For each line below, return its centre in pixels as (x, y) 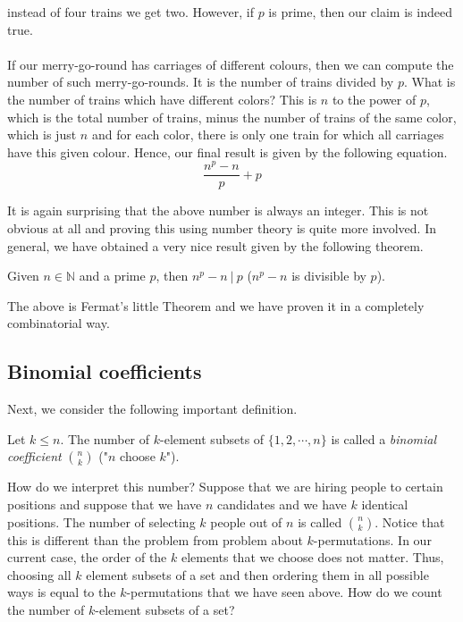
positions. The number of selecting (101, 521)
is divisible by (329, 276)
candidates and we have (282, 504)
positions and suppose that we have (105, 504)
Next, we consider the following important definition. (152, 409)
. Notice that (410, 521)
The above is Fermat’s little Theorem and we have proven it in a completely (216, 305)
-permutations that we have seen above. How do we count (284, 592)
